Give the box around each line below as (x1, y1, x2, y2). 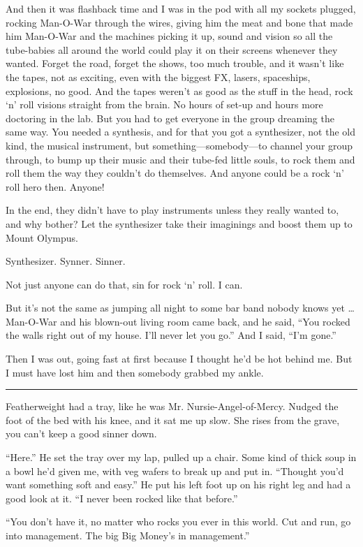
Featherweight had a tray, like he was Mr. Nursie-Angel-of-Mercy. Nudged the (6, 399, 339, 414)
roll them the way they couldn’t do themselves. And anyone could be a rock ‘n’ (6, 166, 344, 180)
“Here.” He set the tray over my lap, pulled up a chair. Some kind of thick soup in (6, 450, 357, 465)
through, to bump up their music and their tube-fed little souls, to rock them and (6, 152, 355, 166)
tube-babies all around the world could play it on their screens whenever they (6, 42, 338, 57)
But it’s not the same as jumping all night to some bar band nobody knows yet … (6, 300, 355, 315)
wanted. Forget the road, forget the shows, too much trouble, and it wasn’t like (6, 56, 344, 71)
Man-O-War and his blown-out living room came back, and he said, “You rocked (6, 314, 350, 328)
